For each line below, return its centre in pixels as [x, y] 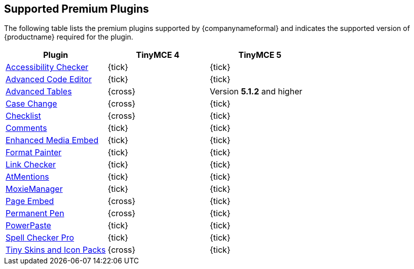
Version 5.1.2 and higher [256, 92]
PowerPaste [28, 226]
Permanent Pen [35, 213]
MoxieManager [34, 189]
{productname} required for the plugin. [69, 37]
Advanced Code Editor [49, 79]
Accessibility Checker [47, 67]
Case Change [31, 104]
